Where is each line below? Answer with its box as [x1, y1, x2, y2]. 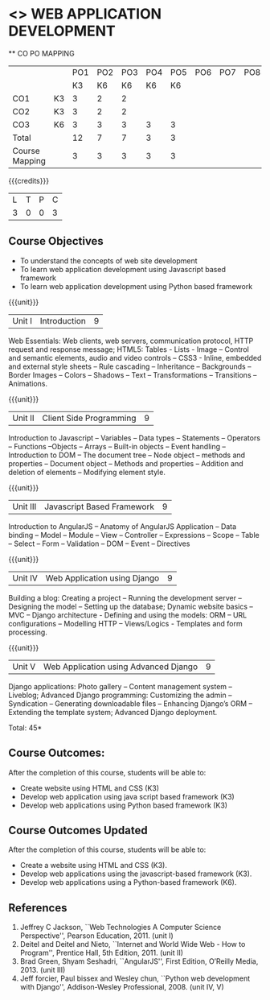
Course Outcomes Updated [8, 823, 148, 837]
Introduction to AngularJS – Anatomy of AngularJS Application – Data [8, 521, 237, 531]
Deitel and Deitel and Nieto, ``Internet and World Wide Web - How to [19, 940, 246, 949]
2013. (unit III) [19, 965, 66, 975]
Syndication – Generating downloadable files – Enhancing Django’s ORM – [8, 698, 253, 709]
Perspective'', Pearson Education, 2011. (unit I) [19, 931, 174, 940]
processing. [8, 627, 48, 637]
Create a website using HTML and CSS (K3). [19, 861, 167, 870]
